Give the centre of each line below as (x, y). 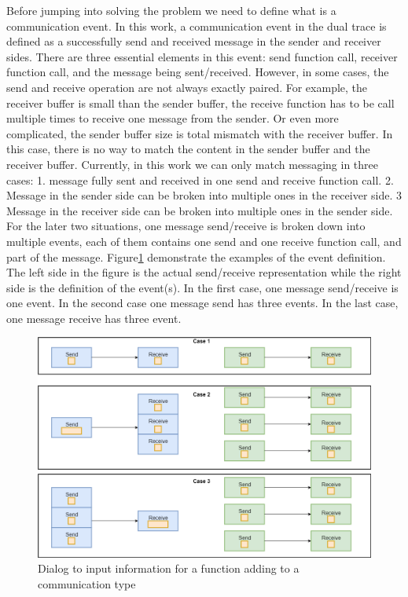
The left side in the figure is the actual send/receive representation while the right (204, 272)
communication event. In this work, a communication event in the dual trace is (197, 26)
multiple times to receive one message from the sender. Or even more (173, 118)
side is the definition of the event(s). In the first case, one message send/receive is (202, 287)
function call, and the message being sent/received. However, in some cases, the (198, 72)
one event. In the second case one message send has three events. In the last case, (202, 303)
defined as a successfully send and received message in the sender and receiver (194, 41)
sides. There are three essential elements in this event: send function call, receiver (202, 56)
